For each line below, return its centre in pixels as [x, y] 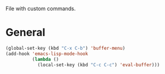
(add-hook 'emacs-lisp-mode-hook [47, 54]
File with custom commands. [41, 9]
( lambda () [45, 59]
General [26, 33]
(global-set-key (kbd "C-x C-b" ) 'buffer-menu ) [66, 48]
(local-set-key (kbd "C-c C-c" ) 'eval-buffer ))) [99, 65]
